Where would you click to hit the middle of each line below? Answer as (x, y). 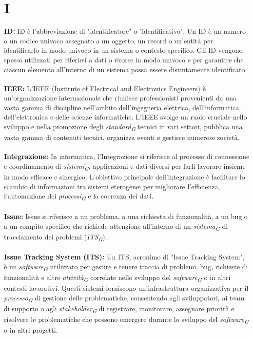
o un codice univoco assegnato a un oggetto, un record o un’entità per (108, 40)
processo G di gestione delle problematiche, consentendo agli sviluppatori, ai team (124, 298)
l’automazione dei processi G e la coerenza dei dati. (79, 197)
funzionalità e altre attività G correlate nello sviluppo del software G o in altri (117, 278)
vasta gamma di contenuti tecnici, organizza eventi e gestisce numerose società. (122, 137)
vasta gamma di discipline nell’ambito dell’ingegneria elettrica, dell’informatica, (123, 107)
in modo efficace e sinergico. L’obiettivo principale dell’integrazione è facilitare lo (125, 177)
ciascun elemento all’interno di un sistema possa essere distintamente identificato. (126, 69)
